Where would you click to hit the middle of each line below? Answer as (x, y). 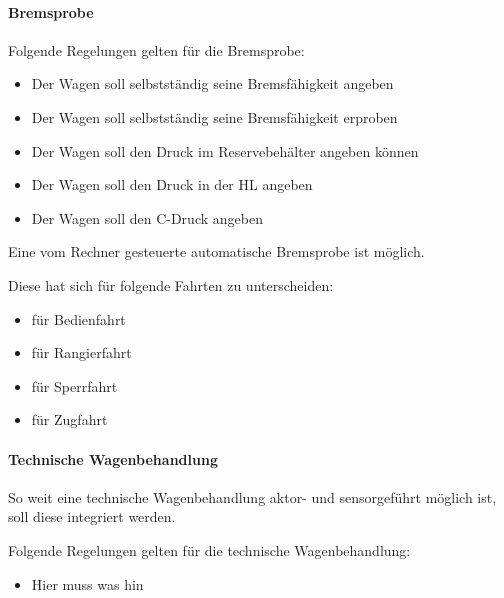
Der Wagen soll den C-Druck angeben (147, 217)
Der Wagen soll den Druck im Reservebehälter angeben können (225, 150)
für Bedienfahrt (78, 318)
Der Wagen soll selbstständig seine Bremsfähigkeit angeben (212, 83)
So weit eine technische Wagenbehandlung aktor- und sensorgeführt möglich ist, (252, 496)
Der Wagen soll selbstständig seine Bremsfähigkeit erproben (214, 116)
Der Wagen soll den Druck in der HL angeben (172, 184)
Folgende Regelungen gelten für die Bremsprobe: (156, 49)
